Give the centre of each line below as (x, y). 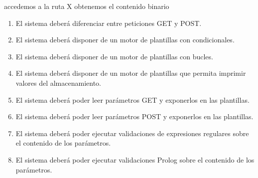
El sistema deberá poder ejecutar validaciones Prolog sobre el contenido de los (135, 159)
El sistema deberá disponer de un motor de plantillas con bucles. (114, 56)
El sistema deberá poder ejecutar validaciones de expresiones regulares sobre (132, 133)
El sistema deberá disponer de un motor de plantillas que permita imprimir (131, 73)
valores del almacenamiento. (59, 83)
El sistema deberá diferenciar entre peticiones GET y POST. (109, 23)
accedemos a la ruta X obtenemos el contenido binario (87, 6)
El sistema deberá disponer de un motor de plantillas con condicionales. (125, 40)
